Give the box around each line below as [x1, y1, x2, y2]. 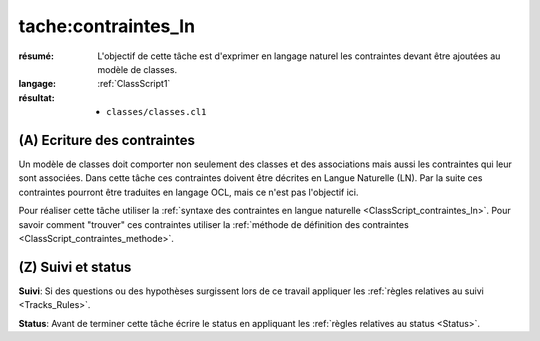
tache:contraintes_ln [18, 15, 195, 37]
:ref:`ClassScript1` [97, 78, 171, 90]
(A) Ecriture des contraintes [18, 131, 195, 149]
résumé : [18, 50, 55, 62]
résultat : [18, 91, 55, 104]
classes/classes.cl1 [106, 106, 207, 118]
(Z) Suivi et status [18, 258, 132, 275]
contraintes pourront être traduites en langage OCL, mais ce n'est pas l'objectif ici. [18, 186, 359, 198]
